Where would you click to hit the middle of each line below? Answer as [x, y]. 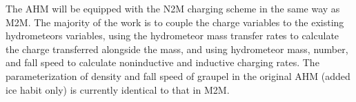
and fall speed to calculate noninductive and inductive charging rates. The [162, 62]
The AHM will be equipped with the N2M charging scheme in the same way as [173, 8]
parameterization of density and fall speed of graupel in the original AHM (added [178, 75]
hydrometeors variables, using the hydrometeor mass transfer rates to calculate [172, 35]
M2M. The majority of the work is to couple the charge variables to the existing [175, 22]
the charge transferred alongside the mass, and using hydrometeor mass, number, [177, 49]
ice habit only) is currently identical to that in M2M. [118, 89]
